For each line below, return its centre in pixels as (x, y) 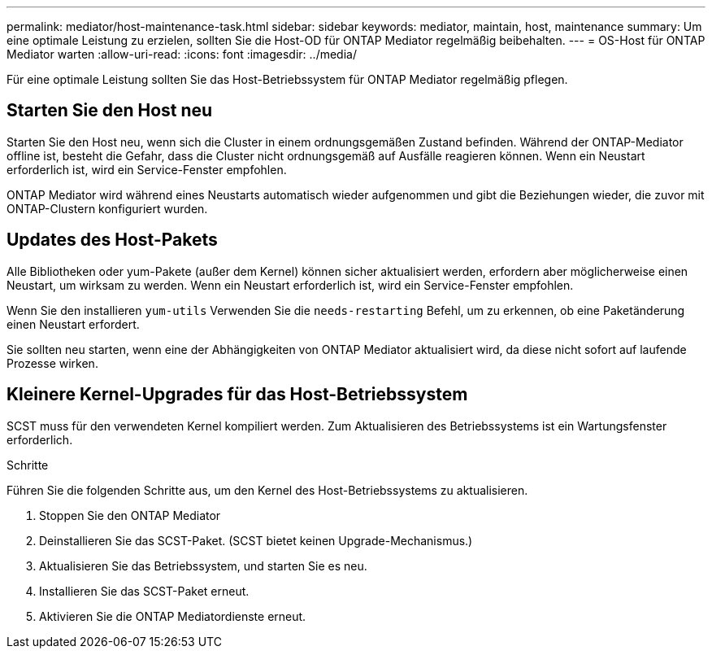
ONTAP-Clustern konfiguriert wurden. (107, 208)
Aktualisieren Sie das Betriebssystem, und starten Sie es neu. (203, 565)
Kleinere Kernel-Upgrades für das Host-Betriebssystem (237, 395)
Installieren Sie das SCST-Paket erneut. (144, 591)
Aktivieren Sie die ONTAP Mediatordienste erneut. (173, 616)
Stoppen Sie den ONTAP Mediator (130, 515)
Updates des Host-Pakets (112, 240)
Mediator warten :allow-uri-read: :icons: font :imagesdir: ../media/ (182, 54)
